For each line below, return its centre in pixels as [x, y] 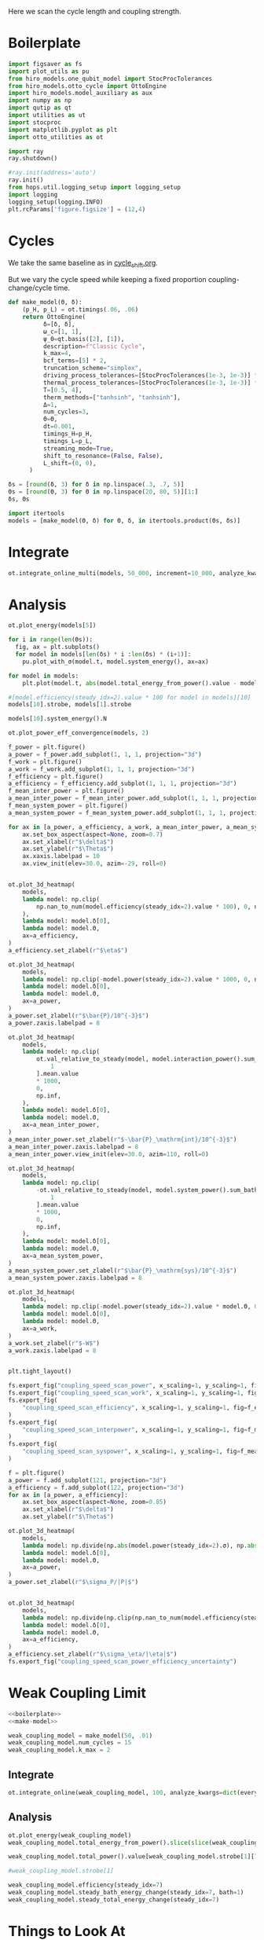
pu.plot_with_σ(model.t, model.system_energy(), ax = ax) [116, 662]
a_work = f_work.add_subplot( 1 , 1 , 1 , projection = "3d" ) [101, 769]
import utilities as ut [47, 116]
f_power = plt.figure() [47, 747]
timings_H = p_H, [68, 434]
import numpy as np [40, 101]
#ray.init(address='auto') [52, 173]
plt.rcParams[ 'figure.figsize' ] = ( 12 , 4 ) [77, 209]
